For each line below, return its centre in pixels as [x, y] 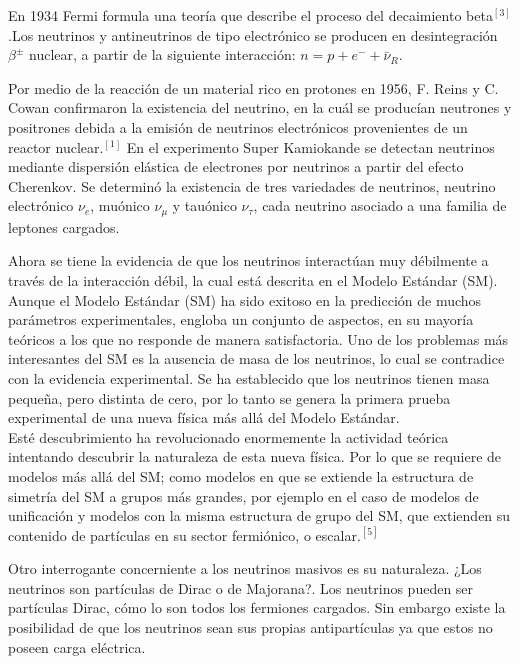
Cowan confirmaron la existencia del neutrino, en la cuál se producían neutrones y [260, 107]
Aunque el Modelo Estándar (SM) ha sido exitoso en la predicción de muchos [245, 299]
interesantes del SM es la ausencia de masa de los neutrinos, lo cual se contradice [256, 358]
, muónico [120, 205]
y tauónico [204, 205]
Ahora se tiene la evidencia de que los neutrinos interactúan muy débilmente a [248, 260]
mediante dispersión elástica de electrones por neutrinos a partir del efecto [236, 166]
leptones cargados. [64, 226]
